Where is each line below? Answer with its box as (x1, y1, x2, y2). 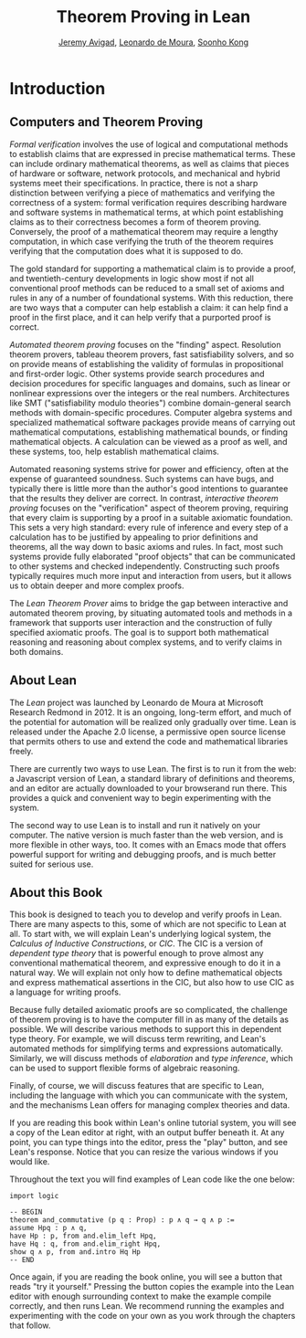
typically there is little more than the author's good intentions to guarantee (9, 482, 289, 494)
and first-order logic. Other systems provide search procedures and (9, 368, 265, 379)
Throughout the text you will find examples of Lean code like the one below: (9, 1174, 295, 1185)
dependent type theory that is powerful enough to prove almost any (9, 948, 264, 959)
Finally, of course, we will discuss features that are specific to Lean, (9, 1080, 265, 1091)
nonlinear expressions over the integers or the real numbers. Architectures (9, 387, 290, 398)
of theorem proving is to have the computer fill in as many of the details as (9, 1014, 290, 1025)
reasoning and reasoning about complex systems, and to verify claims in (9, 637, 282, 648)
